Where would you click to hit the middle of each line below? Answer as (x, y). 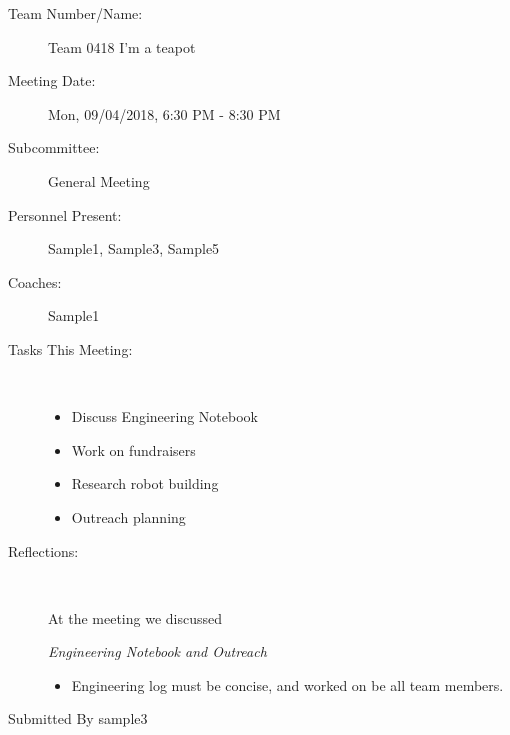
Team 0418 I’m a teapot (122, 46)
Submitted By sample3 (78, 718)
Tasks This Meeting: (70, 348)
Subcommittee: (54, 147)
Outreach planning (128, 516)
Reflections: (43, 550)
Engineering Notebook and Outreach (157, 651)
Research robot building (145, 483)
